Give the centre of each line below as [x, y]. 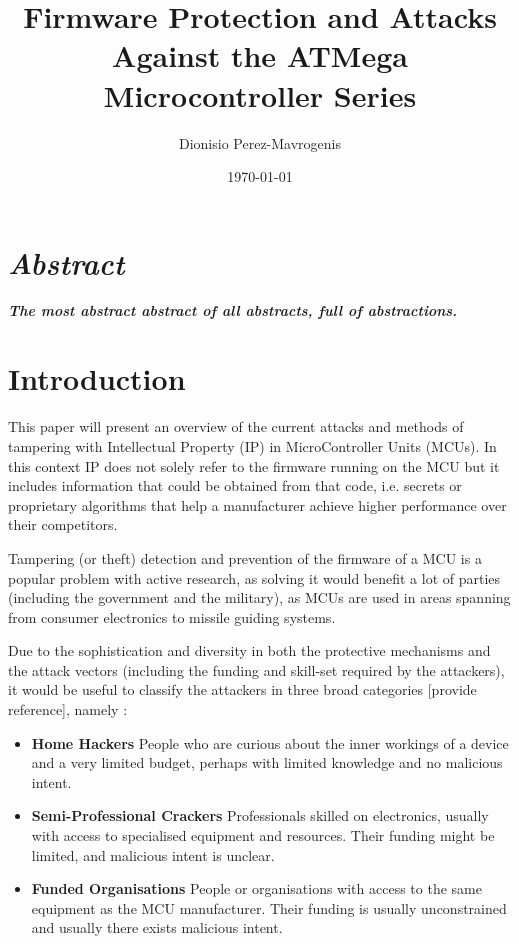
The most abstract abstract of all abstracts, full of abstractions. [233, 309]
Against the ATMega [260, 55]
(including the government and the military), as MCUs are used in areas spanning [259, 597]
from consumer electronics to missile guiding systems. [172, 616]
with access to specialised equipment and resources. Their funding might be [263, 835]
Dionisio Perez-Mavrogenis [259, 142]
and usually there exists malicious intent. [157, 927]
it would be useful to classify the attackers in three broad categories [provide [242, 689]
